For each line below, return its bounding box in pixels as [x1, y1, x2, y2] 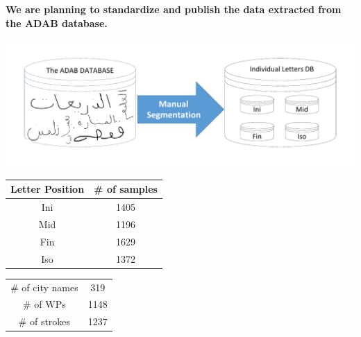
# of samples [94, 182, 158, 196]
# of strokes [18, 314, 71, 329]
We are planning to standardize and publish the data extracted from [6, 2, 342, 16]
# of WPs [22, 297, 66, 311]
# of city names [10, 279, 78, 294]
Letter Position [10, 182, 85, 196]
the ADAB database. [6, 15, 108, 30]
